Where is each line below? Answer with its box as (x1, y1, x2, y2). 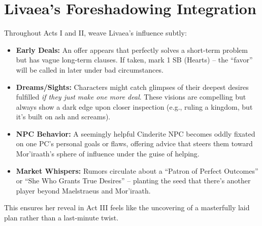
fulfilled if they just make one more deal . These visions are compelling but (16, 91, 246, 102)
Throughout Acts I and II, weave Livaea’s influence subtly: (4, 27, 187, 38)
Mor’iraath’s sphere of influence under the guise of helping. (16, 148, 200, 159)
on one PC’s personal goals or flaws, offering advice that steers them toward (16, 138, 253, 149)
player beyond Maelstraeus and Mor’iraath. (16, 185, 151, 196)
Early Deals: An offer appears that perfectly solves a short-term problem (16, 44, 248, 55)
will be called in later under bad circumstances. (16, 64, 163, 75)
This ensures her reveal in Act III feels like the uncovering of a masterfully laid (4, 202, 250, 213)
